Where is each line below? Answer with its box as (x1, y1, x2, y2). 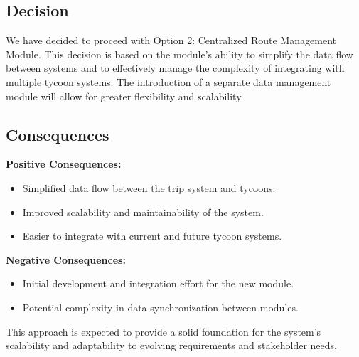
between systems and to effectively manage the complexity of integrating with (6, 60, 345, 75)
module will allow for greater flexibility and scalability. (6, 88, 244, 103)
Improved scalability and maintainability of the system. (22, 204, 264, 219)
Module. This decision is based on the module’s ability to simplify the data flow (6, 46, 353, 61)
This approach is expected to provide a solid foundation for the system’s (6, 324, 321, 339)
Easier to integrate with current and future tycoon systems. (22, 228, 282, 243)
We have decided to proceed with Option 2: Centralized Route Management (6, 33, 336, 48)
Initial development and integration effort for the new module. (22, 276, 294, 291)
